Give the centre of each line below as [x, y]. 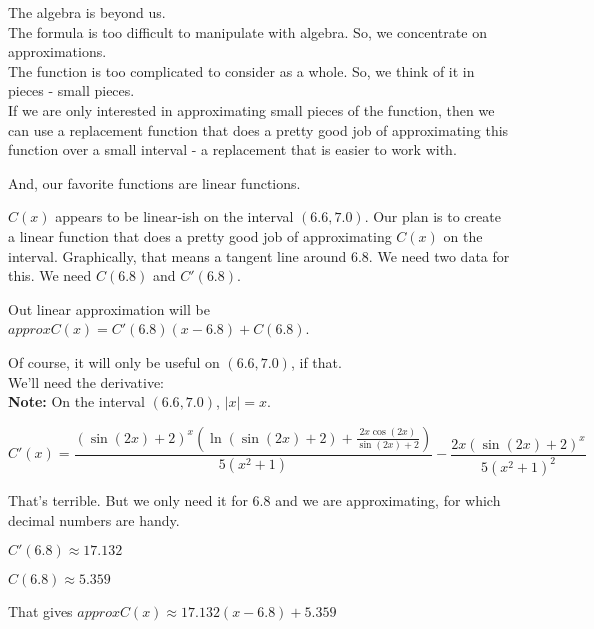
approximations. [57, 51]
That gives [40, 611]
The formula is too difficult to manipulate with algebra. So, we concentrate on [247, 31]
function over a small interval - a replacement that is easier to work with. [232, 149]
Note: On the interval [76, 401]
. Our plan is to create [432, 216]
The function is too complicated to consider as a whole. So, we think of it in [241, 70]
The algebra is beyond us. [87, 12]
